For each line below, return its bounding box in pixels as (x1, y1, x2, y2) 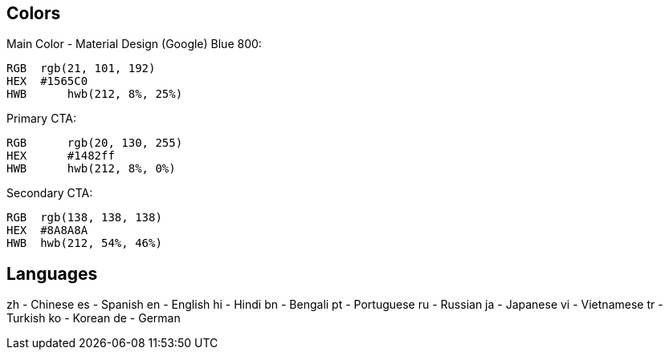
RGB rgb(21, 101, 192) (6, 62, 156, 75)
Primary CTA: (6, 111, 76, 126)
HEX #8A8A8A (6, 224, 88, 237)
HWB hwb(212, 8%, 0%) (6, 162, 176, 176)
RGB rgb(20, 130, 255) (6, 136, 183, 150)
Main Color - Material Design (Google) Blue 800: (6, 37, 262, 51)
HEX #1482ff (6, 149, 115, 163)
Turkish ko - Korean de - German (6, 311, 181, 326)
